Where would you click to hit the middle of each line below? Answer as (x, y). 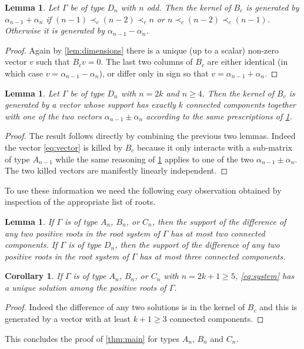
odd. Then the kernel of (189, 7)
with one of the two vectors (53, 116)
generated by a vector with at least (68, 319)
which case (24, 73)
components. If (31, 245)
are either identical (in (248, 62)
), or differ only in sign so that (154, 73)
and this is (278, 307)
